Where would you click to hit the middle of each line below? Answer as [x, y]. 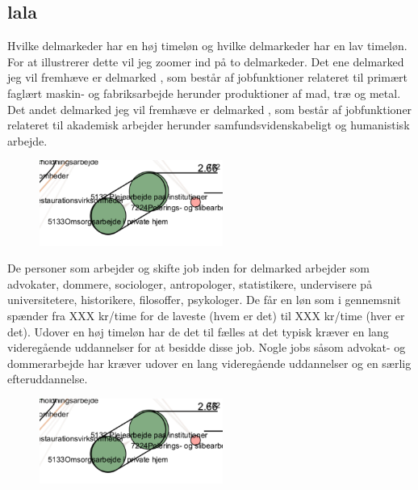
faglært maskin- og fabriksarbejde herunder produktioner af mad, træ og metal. [204, 93]
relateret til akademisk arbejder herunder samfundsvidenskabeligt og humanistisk [209, 125]
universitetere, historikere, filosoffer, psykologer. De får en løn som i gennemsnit [204, 300]
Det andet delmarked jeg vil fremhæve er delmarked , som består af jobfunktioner [210, 109]
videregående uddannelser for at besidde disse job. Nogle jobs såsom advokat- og [207, 347]
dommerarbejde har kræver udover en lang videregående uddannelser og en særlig [209, 363]
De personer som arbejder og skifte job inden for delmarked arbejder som [188, 268]
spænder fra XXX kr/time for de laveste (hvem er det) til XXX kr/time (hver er [206, 316]
